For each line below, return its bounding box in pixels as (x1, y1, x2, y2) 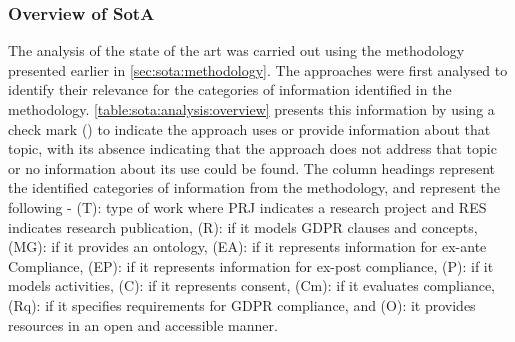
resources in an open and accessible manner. (8, 314, 278, 335)
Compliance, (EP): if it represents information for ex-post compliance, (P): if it (8, 255, 494, 276)
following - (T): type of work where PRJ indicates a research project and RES (8, 196, 487, 217)
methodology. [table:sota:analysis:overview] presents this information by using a (8, 99, 495, 119)
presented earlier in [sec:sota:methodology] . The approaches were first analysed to (8, 59, 508, 80)
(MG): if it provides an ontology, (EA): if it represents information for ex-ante (8, 236, 487, 257)
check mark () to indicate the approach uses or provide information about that (8, 118, 491, 139)
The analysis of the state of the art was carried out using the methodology (8, 40, 465, 61)
